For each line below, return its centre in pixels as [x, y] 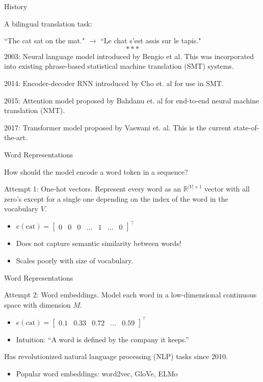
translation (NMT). [35, 110]
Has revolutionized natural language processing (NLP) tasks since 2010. [116, 356]
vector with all [227, 189]
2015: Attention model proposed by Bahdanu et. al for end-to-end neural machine [132, 100]
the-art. [16, 137]
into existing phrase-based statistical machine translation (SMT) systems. [119, 66]
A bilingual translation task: [48, 23]
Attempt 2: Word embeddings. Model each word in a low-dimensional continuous [130, 295]
